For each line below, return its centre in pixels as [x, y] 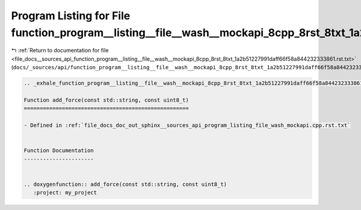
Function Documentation [59, 151]
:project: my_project [65, 193]
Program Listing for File [71, 16]
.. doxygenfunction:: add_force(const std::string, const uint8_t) [125, 184]
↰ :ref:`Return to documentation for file [60, 51]
